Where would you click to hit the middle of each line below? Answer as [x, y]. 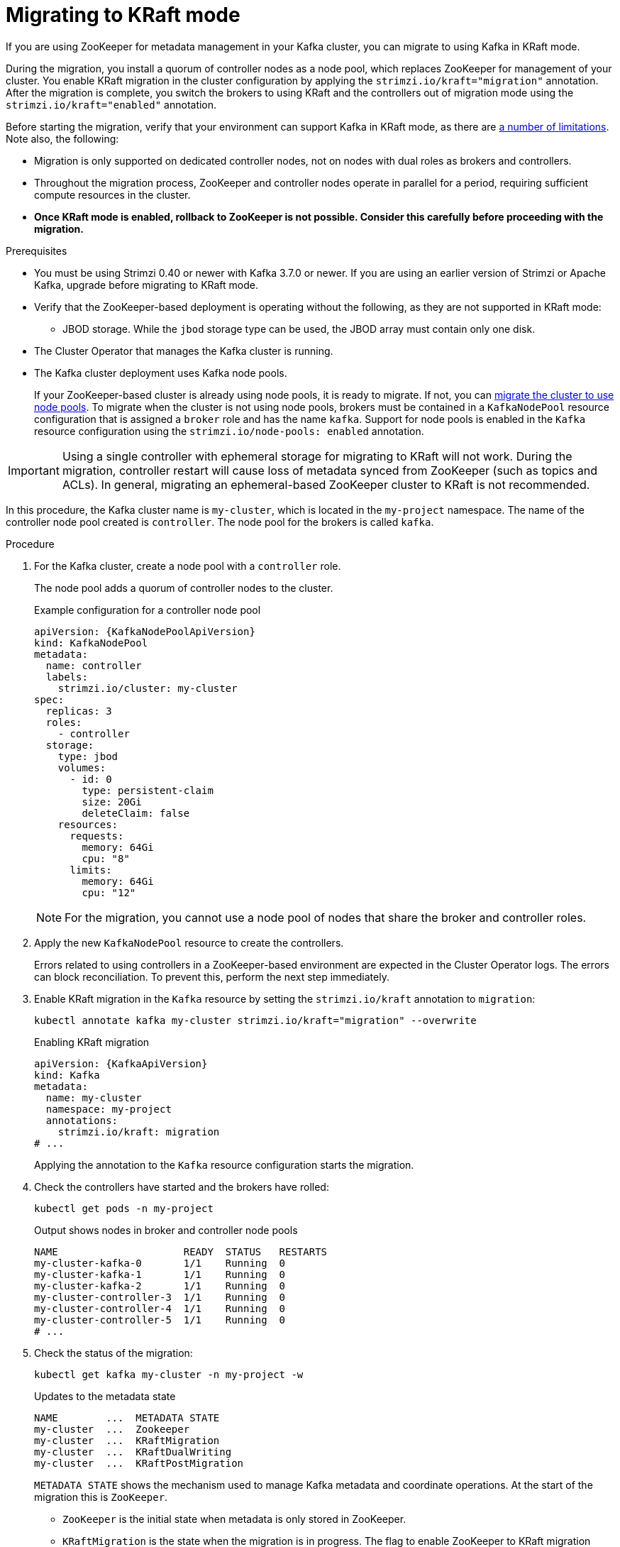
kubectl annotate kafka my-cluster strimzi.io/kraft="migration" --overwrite [255, 1020]
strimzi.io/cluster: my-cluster [148, 688]
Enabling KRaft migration [92, 1042]
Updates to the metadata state [105, 1396]
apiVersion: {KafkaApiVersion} [121, 1063]
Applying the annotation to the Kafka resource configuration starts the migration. [224, 1165]
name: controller [94, 665]
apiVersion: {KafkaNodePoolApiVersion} [145, 631]
